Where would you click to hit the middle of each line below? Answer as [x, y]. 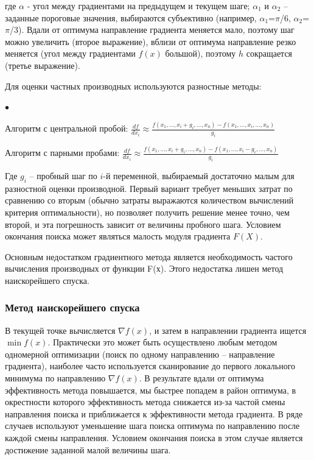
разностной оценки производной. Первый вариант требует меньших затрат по [149, 188]
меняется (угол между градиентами [70, 53]
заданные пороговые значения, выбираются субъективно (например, [131, 17]
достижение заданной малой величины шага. [88, 449]
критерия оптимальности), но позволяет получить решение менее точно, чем [147, 212]
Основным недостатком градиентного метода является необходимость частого [149, 256]
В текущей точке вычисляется [60, 330]
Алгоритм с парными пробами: [62, 153]
